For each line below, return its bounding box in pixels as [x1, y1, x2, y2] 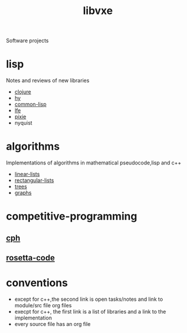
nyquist [14, 119, 33, 126]
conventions [6, 276, 68, 290]
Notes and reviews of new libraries [6, 77, 90, 84]
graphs [14, 189, 32, 197]
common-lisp [14, 101, 47, 108]
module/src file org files [14, 301, 72, 308]
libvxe [83, 4, 113, 18]
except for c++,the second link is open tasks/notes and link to [14, 296, 163, 303]
